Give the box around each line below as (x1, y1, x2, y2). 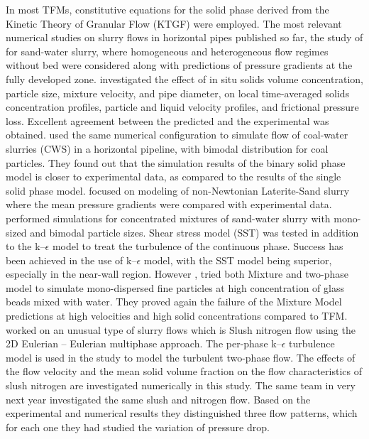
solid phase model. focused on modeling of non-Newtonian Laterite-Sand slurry (6, 183, 350, 197)
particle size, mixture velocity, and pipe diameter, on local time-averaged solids (6, 85, 350, 100)
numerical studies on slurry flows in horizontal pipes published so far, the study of (6, 30, 363, 45)
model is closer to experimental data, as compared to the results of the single (6, 169, 341, 184)
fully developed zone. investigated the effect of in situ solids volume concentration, (6, 71, 363, 86)
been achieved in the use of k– (6, 252, 137, 267)
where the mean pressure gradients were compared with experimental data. (6, 197, 332, 212)
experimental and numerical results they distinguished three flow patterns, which (6, 406, 358, 421)
